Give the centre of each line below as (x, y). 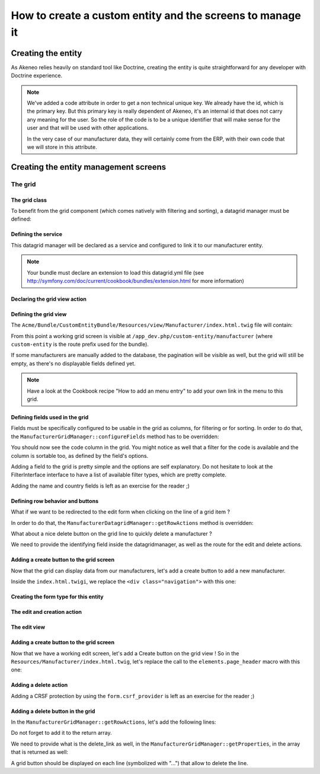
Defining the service (36, 234)
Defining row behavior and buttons (55, 501)
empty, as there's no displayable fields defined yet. (73, 363)
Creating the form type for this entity (57, 597)
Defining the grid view (39, 314)
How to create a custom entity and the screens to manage (156, 15)
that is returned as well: (39, 752)
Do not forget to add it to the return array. (61, 733)
